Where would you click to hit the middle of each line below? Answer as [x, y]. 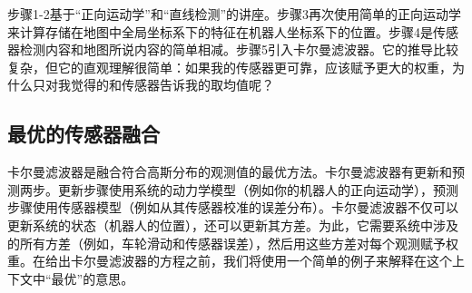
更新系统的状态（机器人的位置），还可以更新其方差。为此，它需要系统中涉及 [233, 225]
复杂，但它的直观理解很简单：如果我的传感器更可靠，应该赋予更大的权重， [230, 67]
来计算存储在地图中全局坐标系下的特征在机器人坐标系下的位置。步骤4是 [220, 31]
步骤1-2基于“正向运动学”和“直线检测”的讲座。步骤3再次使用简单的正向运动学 [235, 14]
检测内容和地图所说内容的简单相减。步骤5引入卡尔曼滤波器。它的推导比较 [239, 49]
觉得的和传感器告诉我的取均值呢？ [172, 85]
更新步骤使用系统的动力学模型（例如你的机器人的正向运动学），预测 [258, 189]
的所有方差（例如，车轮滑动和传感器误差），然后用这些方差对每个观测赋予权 [233, 243]
